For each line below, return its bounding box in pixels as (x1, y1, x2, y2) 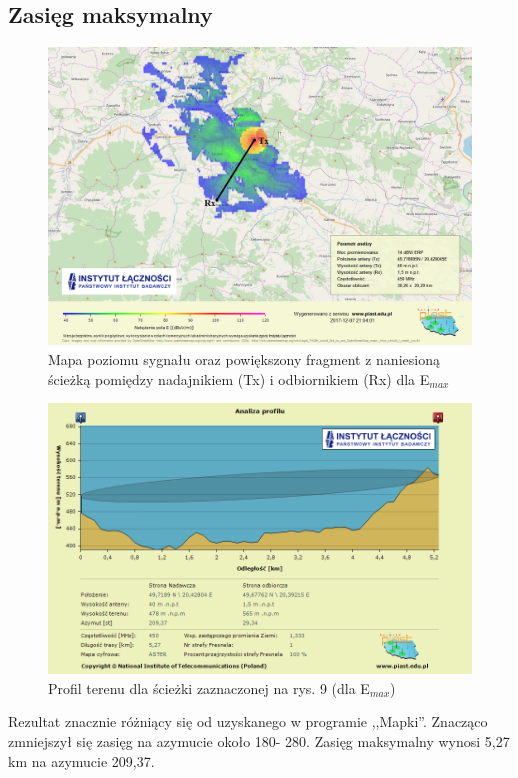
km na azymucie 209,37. (8, 750, 155, 771)
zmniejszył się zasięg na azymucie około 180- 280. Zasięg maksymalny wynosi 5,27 (8, 730, 510, 751)
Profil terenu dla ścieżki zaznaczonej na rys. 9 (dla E (48, 677, 370, 698)
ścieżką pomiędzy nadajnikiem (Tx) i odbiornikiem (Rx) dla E (48, 368, 430, 389)
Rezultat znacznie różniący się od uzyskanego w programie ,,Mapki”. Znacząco (8, 711, 488, 732)
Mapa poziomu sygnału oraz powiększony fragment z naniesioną (48, 348, 440, 369)
